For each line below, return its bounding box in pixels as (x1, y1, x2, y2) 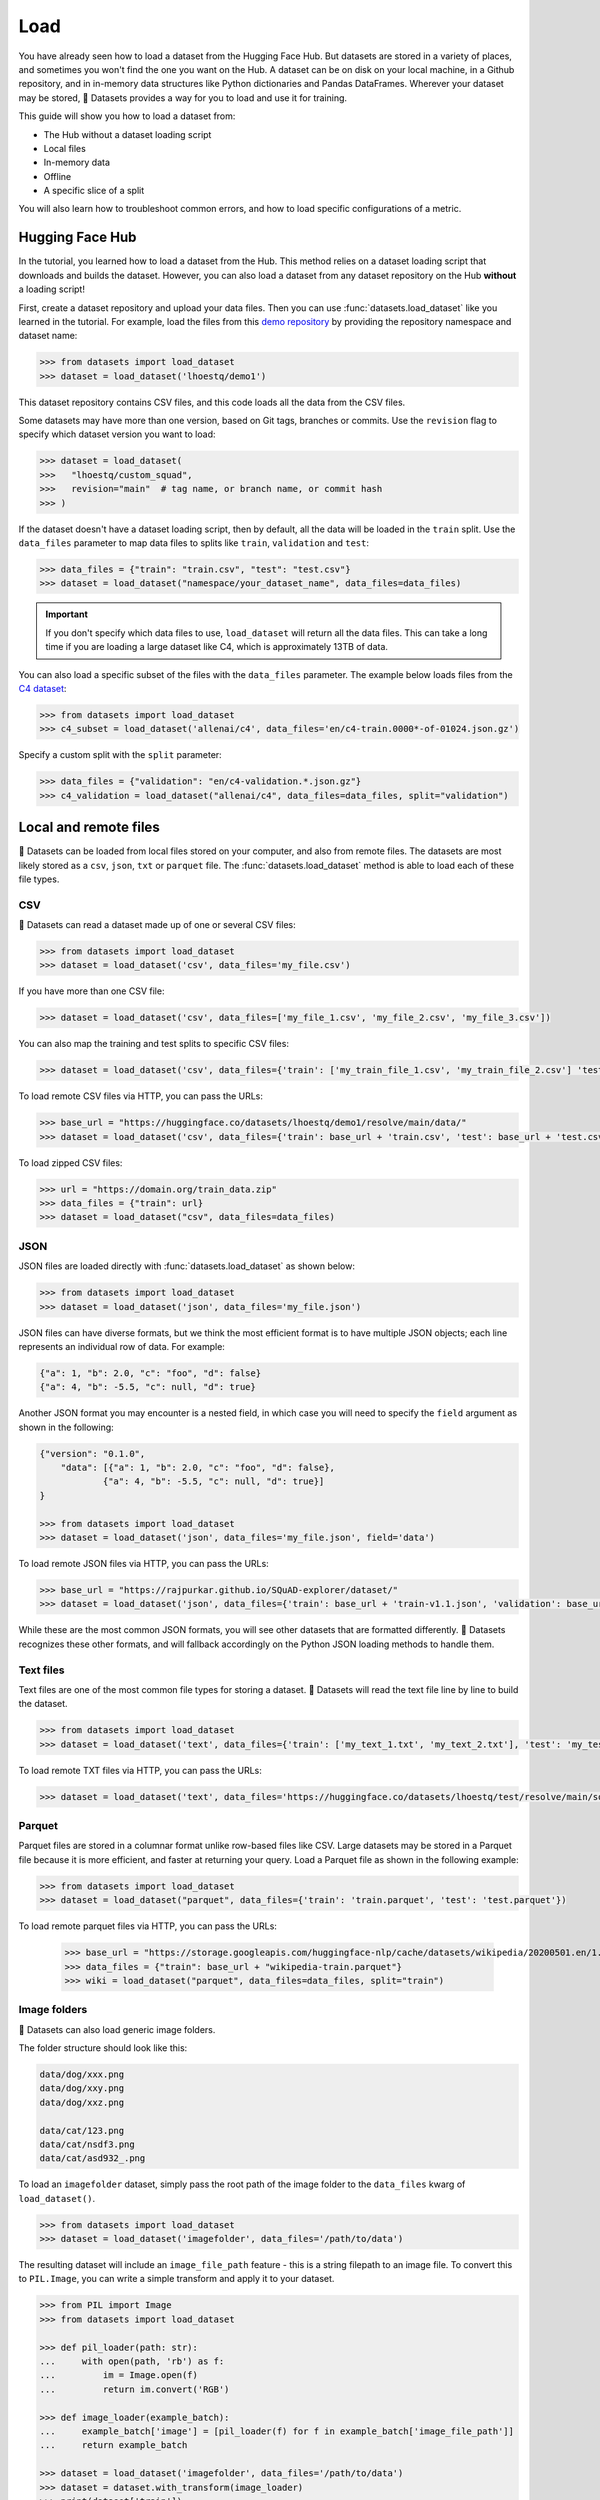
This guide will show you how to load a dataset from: (18, 110, 236, 122)
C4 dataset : (18, 682, 67, 694)
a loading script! (18, 283, 85, 295)
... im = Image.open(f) (39, 2370, 199, 2381)
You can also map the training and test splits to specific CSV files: (18, 1038, 290, 1050)
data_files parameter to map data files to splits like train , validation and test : (18, 536, 370, 549)
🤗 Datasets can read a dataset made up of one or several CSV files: (18, 919, 296, 931)
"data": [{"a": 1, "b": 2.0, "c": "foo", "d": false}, (60, 1462, 335, 1474)
